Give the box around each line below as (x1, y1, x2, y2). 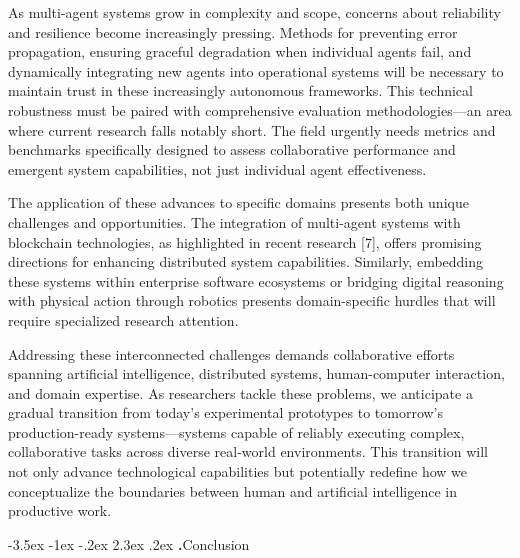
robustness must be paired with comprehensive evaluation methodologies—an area (8, 99, 512, 120)
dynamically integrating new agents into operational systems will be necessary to (8, 60, 504, 81)
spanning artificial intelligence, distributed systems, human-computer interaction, (8, 363, 505, 384)
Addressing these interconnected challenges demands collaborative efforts (8, 343, 455, 364)
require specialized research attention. (8, 309, 239, 330)
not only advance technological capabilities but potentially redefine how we (8, 461, 468, 482)
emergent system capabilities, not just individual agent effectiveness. (8, 158, 427, 179)
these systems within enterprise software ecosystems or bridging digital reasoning (8, 270, 504, 291)
